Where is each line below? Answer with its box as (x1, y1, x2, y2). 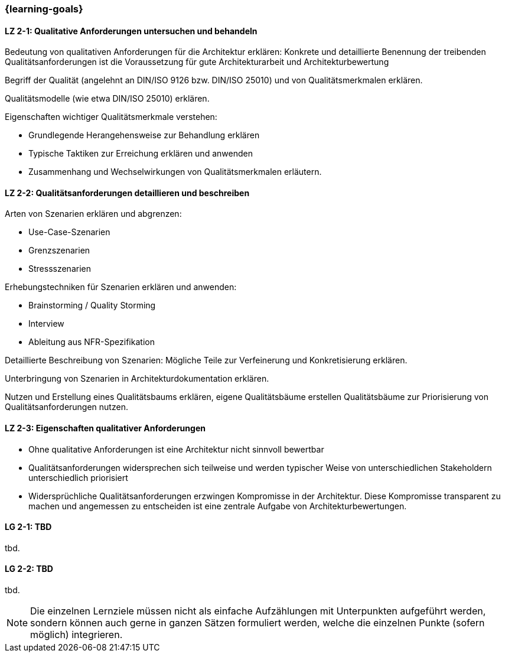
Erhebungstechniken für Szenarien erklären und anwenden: (5, 282, 237, 292)
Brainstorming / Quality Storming (28, 300, 156, 311)
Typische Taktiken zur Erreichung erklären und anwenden (28, 148, 253, 159)
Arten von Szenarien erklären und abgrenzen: (5, 209, 182, 219)
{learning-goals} (5, 3, 83, 15)
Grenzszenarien (28, 245, 90, 256)
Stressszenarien (28, 264, 91, 274)
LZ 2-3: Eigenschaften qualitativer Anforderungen (5, 423, 206, 434)
